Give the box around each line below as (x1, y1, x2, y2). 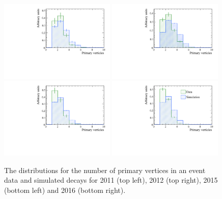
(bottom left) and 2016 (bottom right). (4, 185, 126, 195)
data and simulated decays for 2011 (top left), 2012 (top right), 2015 (4, 175, 218, 185)
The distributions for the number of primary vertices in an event (4, 164, 206, 175)
